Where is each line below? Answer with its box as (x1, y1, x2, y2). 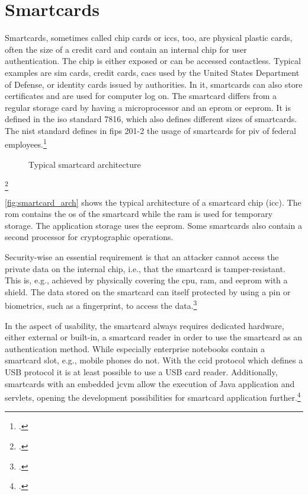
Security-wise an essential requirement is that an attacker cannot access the (5, 251, 279, 263)
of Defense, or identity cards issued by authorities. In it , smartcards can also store (5, 78, 303, 90)
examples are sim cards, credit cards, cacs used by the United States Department (5, 66, 300, 78)
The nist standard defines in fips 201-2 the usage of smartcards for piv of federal (5, 124, 296, 136)
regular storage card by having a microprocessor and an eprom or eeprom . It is (5, 101, 291, 113)
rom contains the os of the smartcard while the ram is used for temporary (5, 207, 273, 220)
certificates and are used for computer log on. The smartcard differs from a (5, 90, 277, 102)
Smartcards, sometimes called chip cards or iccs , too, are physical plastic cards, (5, 31, 293, 44)
